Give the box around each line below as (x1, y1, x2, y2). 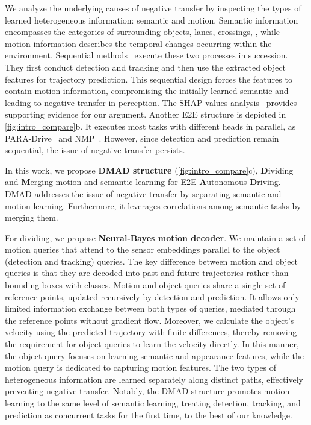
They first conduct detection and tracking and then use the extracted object (5, 60, 286, 73)
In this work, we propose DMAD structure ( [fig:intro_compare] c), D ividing (5, 163, 294, 176)
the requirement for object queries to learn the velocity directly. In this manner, (5, 338, 299, 350)
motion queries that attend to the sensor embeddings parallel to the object (5, 243, 280, 256)
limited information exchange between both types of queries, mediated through (5, 302, 296, 315)
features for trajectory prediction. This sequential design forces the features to (5, 72, 292, 85)
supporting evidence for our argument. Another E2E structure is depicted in (5, 108, 286, 121)
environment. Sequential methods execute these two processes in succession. (5, 49, 288, 61)
